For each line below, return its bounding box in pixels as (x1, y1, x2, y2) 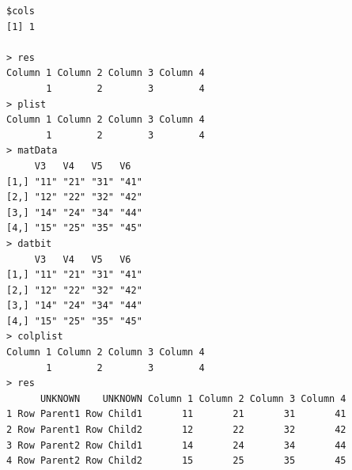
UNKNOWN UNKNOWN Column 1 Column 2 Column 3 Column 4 (40, 392, 346, 404)
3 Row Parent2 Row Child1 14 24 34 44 (6, 439, 346, 451)
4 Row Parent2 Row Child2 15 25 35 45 (6, 455, 346, 467)
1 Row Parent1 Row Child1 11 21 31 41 (6, 408, 346, 420)
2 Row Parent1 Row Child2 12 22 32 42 (6, 424, 346, 436)
